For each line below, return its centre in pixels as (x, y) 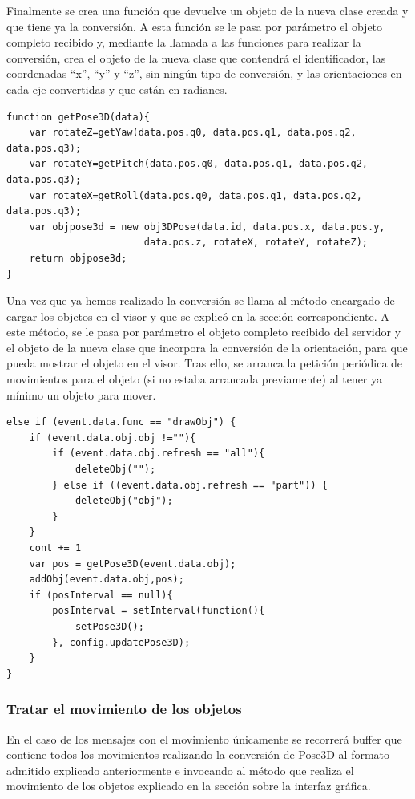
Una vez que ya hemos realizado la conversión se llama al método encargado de (201, 300)
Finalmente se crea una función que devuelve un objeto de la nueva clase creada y (207, 10)
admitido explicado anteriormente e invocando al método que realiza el (180, 770)
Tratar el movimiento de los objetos (124, 709)
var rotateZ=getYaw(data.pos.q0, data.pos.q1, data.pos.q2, (193, 133)
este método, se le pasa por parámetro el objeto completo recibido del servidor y (204, 332)
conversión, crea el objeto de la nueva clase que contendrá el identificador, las (196, 57)
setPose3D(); (109, 626)
